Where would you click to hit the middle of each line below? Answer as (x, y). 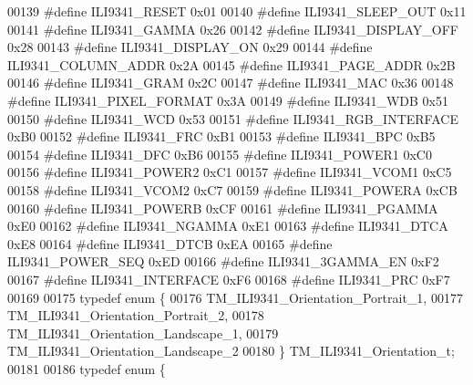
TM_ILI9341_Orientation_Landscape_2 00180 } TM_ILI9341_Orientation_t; (231, 351)
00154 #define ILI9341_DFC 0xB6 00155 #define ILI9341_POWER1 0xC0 (220, 154)
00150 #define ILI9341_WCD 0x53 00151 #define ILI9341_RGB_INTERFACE (233, 118)
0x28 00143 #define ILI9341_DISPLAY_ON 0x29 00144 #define (190, 47)
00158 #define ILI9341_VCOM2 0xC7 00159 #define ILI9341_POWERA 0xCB (232, 189)
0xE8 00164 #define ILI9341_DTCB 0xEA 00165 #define (170, 243)
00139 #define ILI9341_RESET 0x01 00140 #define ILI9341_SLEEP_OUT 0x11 (237, 11)
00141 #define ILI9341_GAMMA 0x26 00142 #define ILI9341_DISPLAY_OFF (233, 29)
